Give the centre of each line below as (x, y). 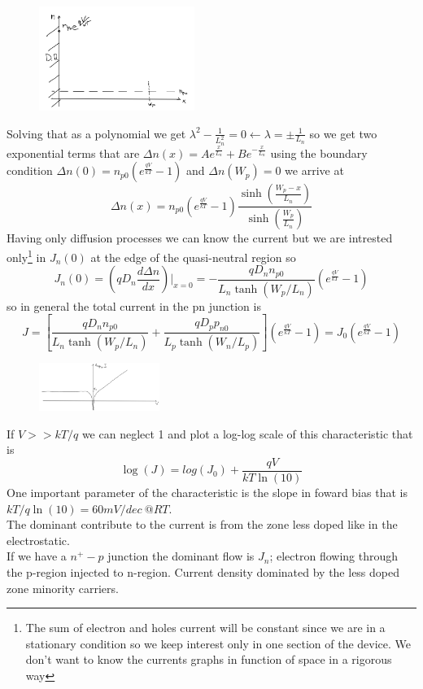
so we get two (343, 133)
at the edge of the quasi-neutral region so (193, 257)
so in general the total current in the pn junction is (134, 305)
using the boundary (319, 153)
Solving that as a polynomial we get (96, 133)
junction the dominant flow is (181, 556)
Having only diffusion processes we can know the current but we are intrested (200, 238)
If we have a (37, 556)
